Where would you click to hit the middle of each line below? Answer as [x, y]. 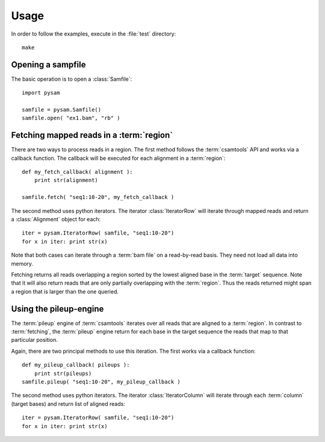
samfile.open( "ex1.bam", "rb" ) [71, 118]
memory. [22, 264]
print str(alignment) [66, 180]
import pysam [41, 93]
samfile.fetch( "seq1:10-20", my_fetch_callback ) [98, 197]
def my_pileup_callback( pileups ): [76, 365]
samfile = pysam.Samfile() [62, 110]
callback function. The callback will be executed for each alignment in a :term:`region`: [118, 158]
